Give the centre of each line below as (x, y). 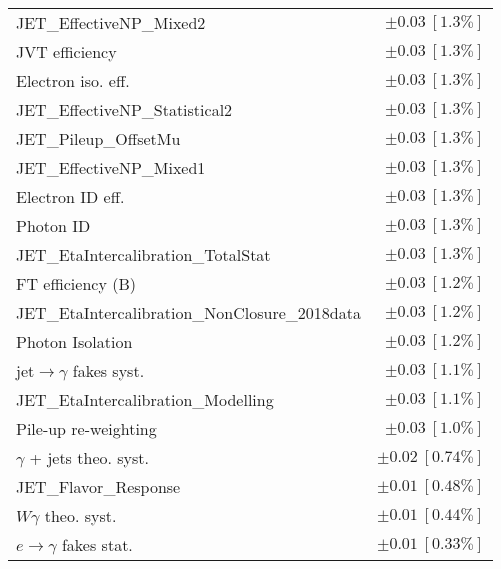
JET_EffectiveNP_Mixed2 (111, 22)
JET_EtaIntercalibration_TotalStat (143, 254)
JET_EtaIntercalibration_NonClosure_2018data (188, 312)
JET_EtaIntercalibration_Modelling (145, 399)
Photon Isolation (74, 341)
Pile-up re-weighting (86, 428)
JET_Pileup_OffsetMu (98, 138)
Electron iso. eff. (73, 80)
